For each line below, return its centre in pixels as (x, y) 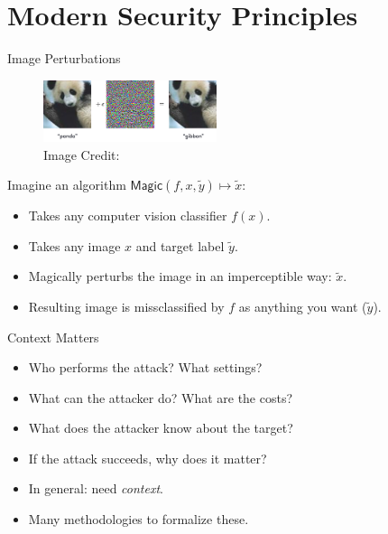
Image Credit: (82, 154)
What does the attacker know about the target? (161, 428)
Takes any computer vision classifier (128, 215)
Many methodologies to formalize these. (139, 519)
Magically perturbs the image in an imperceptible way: (180, 276)
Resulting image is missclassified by (126, 306)
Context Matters (53, 337)
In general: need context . (96, 488)
